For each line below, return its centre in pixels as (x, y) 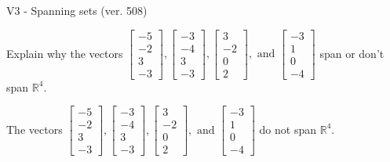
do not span (288, 129)
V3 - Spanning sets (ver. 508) (77, 10)
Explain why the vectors (65, 53)
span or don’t (352, 53)
